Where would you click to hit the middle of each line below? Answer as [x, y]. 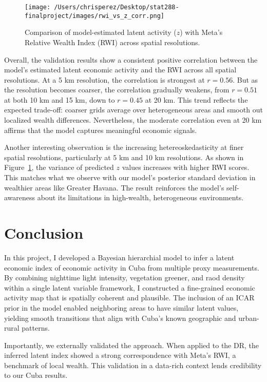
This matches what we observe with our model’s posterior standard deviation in [130, 177]
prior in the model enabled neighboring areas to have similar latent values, [121, 307]
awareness [20, 197]
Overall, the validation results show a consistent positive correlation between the [131, 59]
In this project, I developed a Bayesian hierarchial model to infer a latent [119, 257]
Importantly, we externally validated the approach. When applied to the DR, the [131, 345]
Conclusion [44, 233]
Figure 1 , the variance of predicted [59, 167]
